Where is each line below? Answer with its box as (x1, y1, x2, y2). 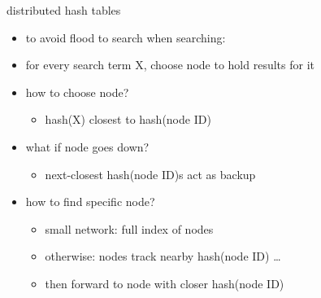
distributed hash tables (7, 2, 121, 18)
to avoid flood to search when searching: (25, 28, 226, 46)
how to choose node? (25, 83, 129, 100)
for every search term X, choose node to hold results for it (25, 56, 314, 73)
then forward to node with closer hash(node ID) (45, 274, 284, 291)
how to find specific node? (25, 193, 155, 210)
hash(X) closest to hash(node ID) (45, 111, 211, 128)
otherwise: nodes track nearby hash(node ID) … (45, 248, 281, 265)
